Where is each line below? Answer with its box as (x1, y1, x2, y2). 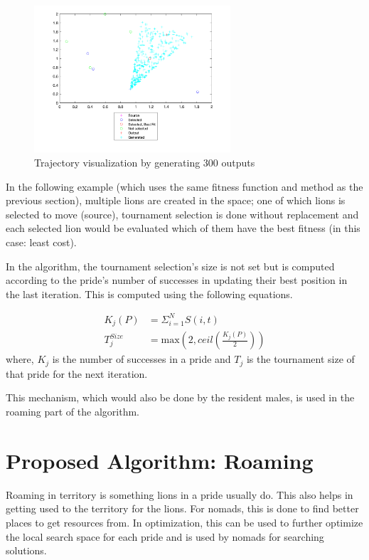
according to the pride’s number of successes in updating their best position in (6, 273, 348, 287)
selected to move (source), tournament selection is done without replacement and (6, 206, 359, 221)
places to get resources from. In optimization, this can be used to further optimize (6, 514, 363, 529)
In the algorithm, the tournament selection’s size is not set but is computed (6, 258, 335, 273)
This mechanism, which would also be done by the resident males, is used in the (6, 390, 355, 405)
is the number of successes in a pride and (52, 352, 231, 366)
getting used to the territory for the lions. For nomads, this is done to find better (6, 501, 359, 516)
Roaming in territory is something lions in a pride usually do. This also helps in (6, 487, 353, 502)
